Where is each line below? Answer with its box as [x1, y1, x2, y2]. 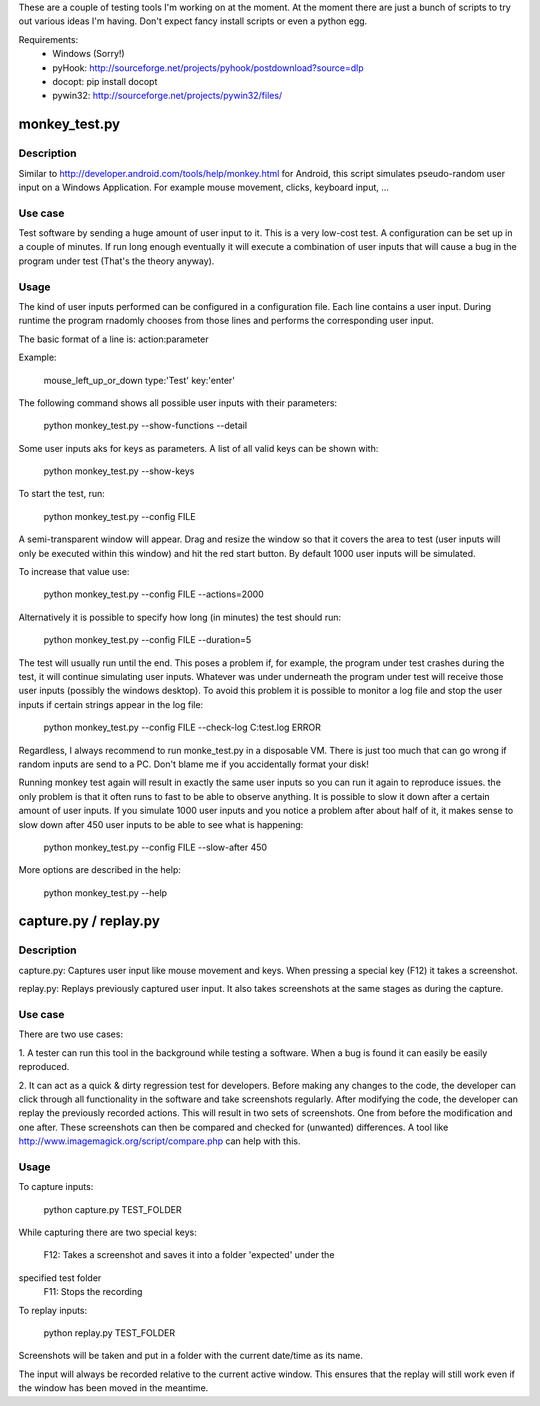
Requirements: [18, 33, 79, 45]
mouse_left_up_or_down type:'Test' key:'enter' [43, 374, 235, 386]
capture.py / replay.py [18, 913, 160, 930]
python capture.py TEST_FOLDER [43, 1203, 182, 1215]
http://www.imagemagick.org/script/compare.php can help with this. [18, 1135, 301, 1147]
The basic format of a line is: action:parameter [18, 333, 209, 345]
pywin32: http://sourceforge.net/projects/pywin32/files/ [52, 90, 283, 102]
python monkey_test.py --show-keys [43, 465, 195, 477]
